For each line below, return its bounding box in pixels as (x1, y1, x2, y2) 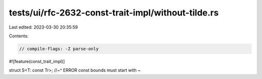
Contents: (9, 33, 29, 39)
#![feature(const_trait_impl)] (9, 58, 65, 64)
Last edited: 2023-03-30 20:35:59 (9, 24, 78, 30)
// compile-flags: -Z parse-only (19, 46, 99, 51)
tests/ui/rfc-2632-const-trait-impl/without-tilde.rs (9, 7, 219, 18)
